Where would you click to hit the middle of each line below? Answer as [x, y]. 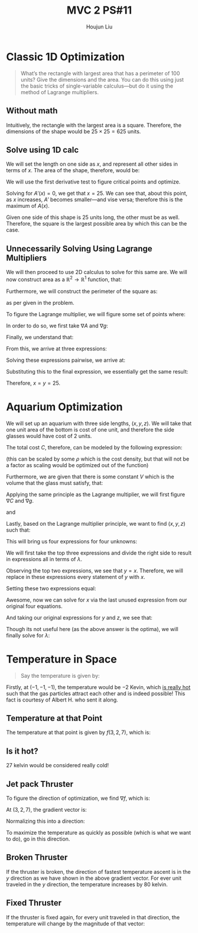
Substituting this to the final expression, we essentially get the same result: [97, 371]
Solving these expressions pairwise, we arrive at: [66, 360]
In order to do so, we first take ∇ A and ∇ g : [57, 326]
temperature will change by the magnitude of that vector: [76, 924]
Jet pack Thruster [40, 784]
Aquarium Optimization [64, 407]
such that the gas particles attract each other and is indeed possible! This [96, 693]
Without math [32, 111]
